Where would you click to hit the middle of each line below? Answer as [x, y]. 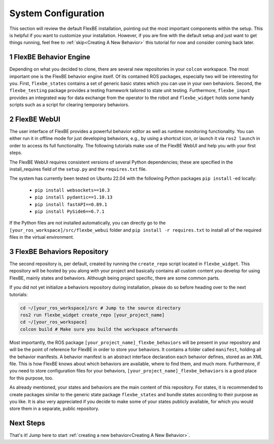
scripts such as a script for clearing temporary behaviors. [69, 105]
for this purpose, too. [31, 378]
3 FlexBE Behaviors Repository [59, 251]
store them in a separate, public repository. [54, 408]
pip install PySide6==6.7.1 [70, 212]
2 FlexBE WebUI [35, 119]
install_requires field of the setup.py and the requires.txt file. [78, 169]
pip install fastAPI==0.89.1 [71, 204]
